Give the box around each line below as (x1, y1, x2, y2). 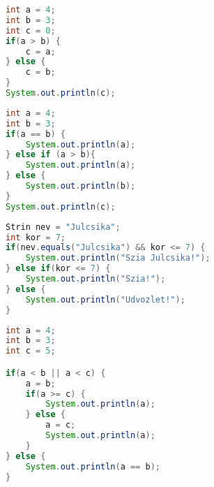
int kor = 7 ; (6, 232, 66, 242)
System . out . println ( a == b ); (25, 461, 161, 472)
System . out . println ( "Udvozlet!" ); (25, 294, 185, 305)
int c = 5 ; (6, 346, 56, 356)
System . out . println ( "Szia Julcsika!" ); (25, 253, 211, 263)
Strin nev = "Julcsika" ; (6, 221, 121, 232)
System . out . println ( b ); (25, 181, 136, 191)
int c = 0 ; (6, 25, 56, 36)
